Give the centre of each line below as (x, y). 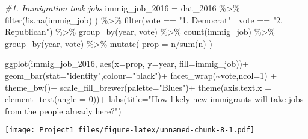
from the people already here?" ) (63, 110)
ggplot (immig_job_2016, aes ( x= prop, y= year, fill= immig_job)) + (127, 63)
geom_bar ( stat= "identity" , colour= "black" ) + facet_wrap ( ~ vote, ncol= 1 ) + (141, 75)
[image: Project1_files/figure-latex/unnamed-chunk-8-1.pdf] (130, 130)
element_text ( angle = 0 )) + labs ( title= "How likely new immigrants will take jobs (154, 99)
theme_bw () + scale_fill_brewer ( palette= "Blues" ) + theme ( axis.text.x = (138, 87)
